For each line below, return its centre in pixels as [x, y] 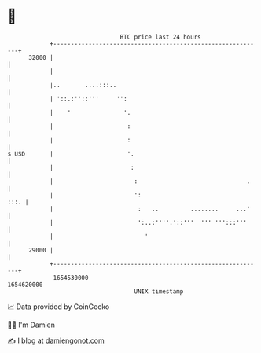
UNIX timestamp [159, 291]
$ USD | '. [71, 154]
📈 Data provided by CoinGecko [59, 307]
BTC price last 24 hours [160, 37]
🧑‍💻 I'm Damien [31, 325]
